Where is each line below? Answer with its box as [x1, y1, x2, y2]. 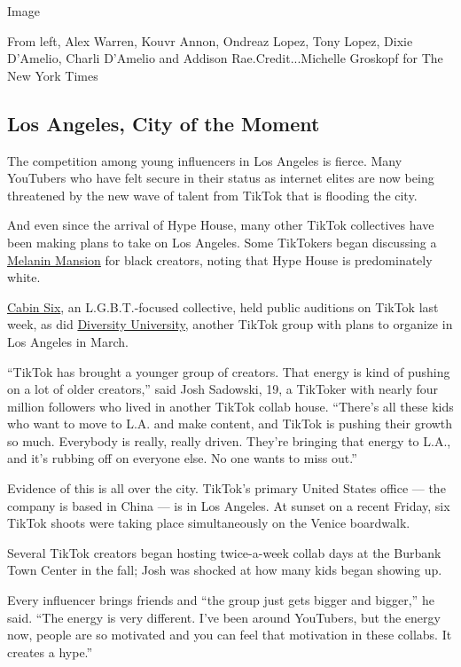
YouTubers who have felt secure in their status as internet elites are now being [7, 169, 434, 187]
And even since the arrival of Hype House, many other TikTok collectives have [7, 216, 434, 234]
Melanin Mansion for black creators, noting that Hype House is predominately [7, 250, 433, 269]
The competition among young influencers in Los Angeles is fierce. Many [7, 151, 402, 169]
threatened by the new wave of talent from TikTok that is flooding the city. [7, 185, 418, 204]
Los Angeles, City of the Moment [7, 109, 320, 137]
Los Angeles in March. [7, 332, 129, 350]
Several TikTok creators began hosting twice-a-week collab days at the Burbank [7, 543, 441, 561]
